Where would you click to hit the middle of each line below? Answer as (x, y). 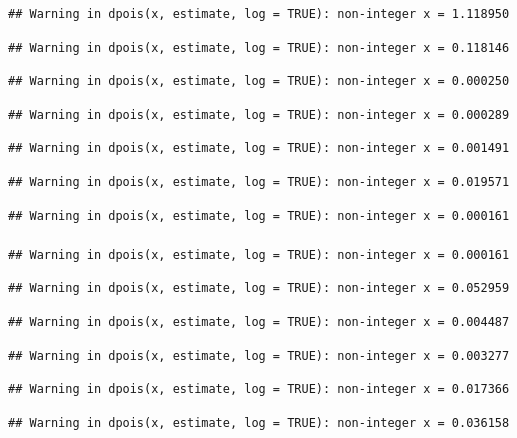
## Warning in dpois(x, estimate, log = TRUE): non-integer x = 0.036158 (259, 422)
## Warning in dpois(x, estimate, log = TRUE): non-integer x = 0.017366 (259, 389)
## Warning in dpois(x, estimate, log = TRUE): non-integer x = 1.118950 (259, 14)
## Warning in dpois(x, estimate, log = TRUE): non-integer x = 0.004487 (259, 321)
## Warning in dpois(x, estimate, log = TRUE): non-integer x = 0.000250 (259, 81)
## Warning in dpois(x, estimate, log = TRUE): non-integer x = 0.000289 (259, 114)
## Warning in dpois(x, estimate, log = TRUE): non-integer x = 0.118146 (259, 47)
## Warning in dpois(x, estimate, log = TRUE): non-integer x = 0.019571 (259, 181)
